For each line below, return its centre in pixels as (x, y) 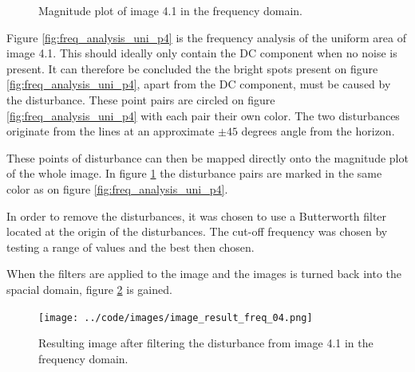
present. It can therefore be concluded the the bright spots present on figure (192, 68)
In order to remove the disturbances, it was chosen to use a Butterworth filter (197, 215)
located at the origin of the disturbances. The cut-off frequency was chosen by (197, 231)
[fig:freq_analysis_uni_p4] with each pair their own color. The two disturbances (203, 115)
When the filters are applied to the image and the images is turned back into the (204, 274)
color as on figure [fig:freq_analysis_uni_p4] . (117, 188)
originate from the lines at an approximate (111, 131)
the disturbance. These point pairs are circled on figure (141, 99)
